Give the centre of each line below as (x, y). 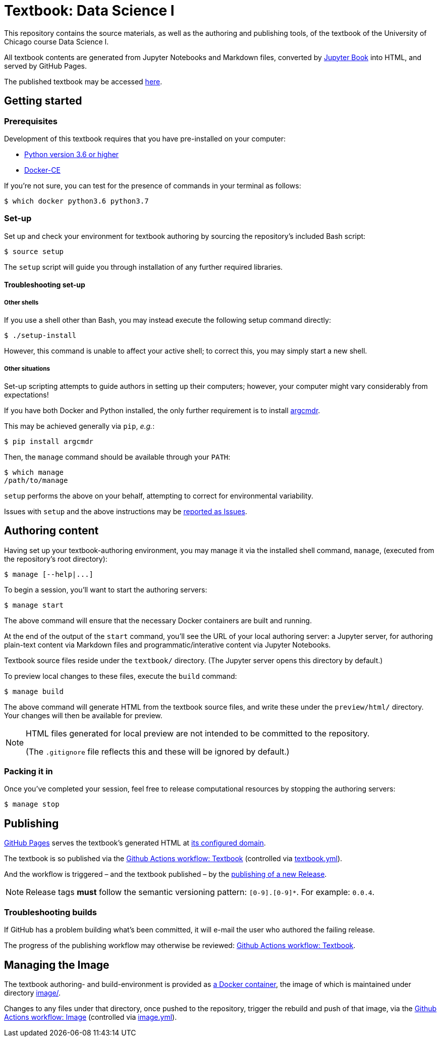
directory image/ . (33, 993)
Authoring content (51, 531)
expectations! (26, 394)
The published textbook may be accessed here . (83, 81)
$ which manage (34, 472)
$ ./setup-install (40, 336)
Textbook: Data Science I (89, 11)
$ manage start (34, 605)
